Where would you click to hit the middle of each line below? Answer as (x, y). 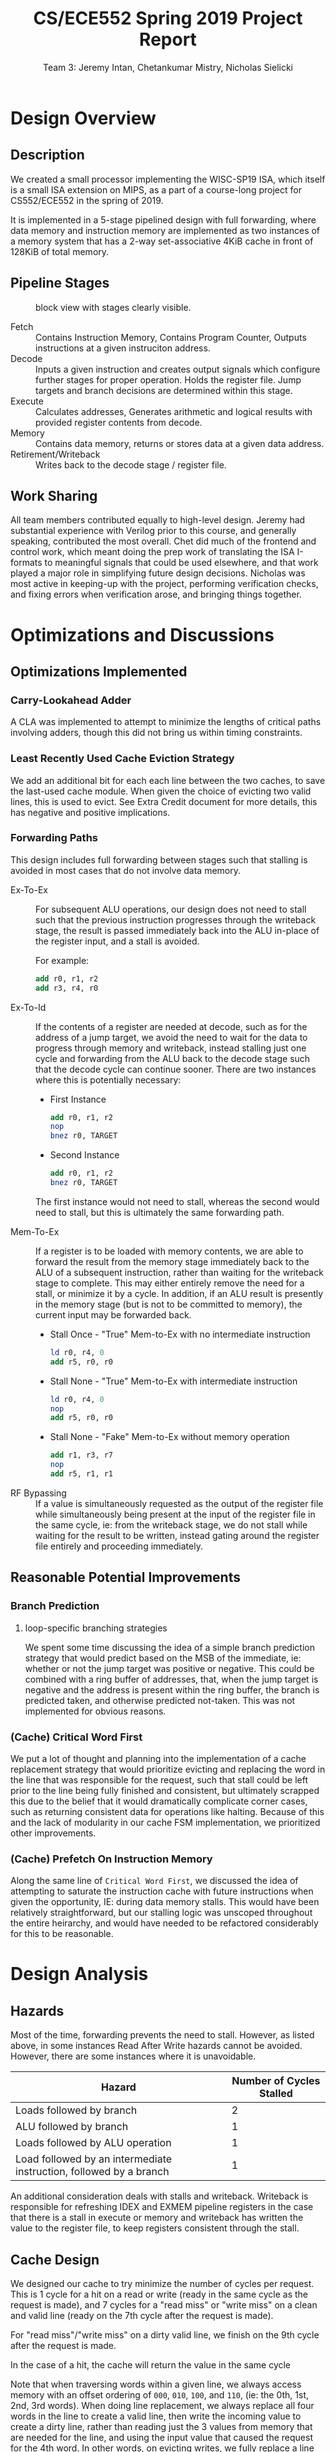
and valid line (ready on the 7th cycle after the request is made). (142, 2316)
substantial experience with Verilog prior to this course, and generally (153, 531)
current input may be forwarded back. (113, 1314)
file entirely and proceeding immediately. (119, 1546)
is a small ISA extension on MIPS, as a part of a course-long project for (156, 189)
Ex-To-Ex (29, 889)
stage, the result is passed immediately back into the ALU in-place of (177, 930)
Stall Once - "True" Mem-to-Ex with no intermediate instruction (180, 1334)
